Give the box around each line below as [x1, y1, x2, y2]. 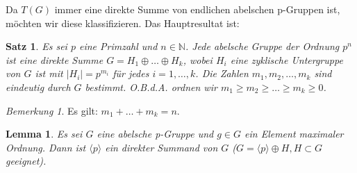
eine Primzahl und [78, 39, 158, 53]
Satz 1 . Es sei [6, 39, 67, 53]
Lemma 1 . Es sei [6, 126, 83, 141]
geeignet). [6, 154, 47, 168]
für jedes [113, 66, 149, 81]
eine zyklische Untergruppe [230, 52, 343, 67]
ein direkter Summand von [105, 140, 218, 154]
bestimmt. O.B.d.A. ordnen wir [85, 79, 217, 94]
